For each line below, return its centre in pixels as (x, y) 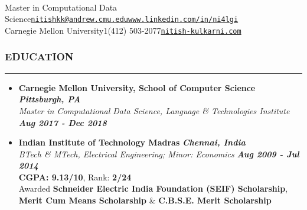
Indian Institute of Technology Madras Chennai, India (132, 142)
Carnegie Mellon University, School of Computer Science (137, 87)
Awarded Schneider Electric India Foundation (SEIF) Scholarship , (153, 188)
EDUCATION (39, 56)
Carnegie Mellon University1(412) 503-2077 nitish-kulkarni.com (123, 30)
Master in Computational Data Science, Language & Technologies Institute (154, 110)
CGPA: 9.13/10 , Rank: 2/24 (75, 177)
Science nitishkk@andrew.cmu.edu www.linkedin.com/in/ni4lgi (122, 19)
